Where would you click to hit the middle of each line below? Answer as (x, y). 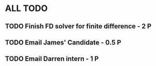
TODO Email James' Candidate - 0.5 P (63, 42)
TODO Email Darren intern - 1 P (52, 59)
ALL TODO (26, 8)
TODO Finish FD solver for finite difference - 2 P (78, 26)
